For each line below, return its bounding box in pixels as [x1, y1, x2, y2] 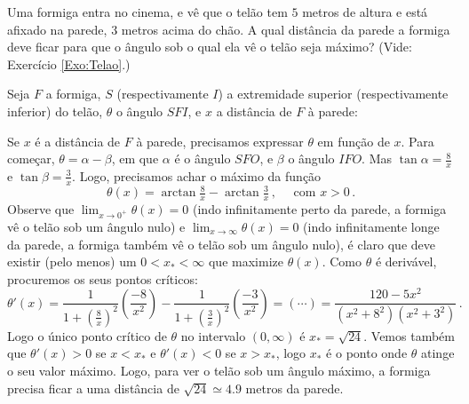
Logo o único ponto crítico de [7, 326, 167, 345]
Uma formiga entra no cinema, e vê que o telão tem [7, 3, 288, 20]
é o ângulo [174, 149, 231, 168]
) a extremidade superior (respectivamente [218, 84, 449, 103]
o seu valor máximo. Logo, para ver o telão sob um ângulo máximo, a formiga [7, 360, 431, 379]
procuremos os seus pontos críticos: [7, 269, 198, 288]
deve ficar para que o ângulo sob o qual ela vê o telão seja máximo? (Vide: [7, 37, 412, 56]
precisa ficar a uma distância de [7, 378, 179, 397]
